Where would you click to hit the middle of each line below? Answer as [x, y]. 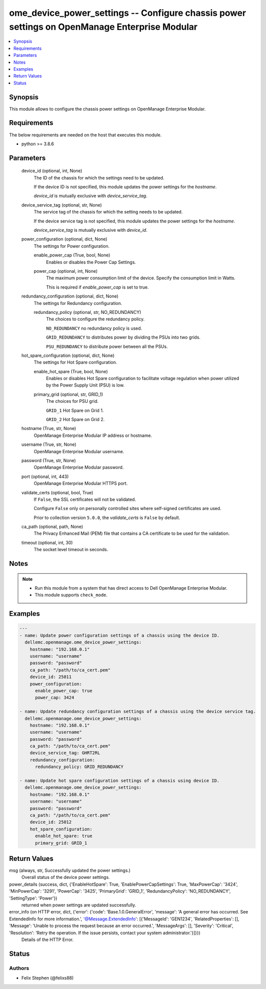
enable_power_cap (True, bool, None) [72, 255]
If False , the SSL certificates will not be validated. [85, 499]
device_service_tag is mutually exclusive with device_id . [91, 230]
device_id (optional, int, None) [52, 171]
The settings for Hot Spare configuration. [75, 362]
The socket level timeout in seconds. [71, 550]
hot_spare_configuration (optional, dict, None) [68, 355]
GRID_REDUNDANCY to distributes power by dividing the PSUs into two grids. [123, 337]
